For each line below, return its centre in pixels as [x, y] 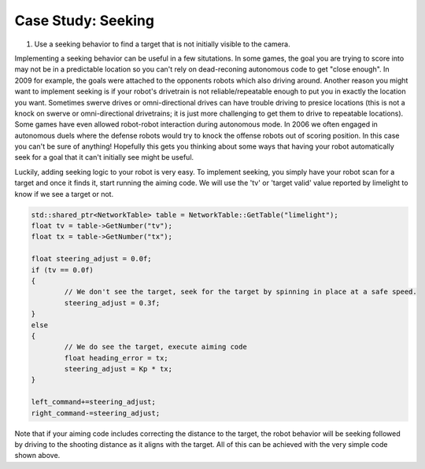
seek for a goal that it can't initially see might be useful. [104, 157]
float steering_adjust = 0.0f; [92, 259]
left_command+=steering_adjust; [94, 402]
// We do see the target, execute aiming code [155, 347]
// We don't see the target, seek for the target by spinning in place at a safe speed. [240, 292]
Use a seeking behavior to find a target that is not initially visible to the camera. [162, 44]
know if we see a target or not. [64, 194]
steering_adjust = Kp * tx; [118, 369]
